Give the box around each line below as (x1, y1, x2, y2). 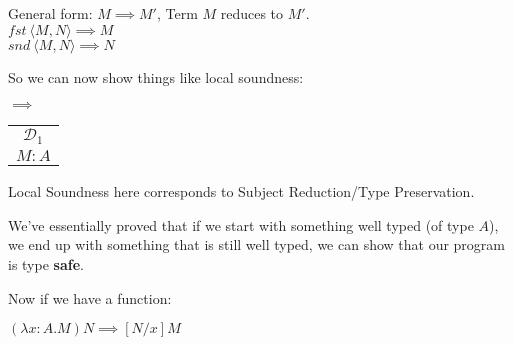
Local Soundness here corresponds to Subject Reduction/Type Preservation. (8, 181, 475, 202)
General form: (8, 3, 93, 23)
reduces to (220, 3, 284, 23)
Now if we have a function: (8, 287, 172, 308)
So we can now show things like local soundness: (8, 66, 304, 87)
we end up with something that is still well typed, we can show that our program (8, 234, 506, 255)
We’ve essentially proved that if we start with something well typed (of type (8, 214, 474, 235)
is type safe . (8, 253, 84, 274)
